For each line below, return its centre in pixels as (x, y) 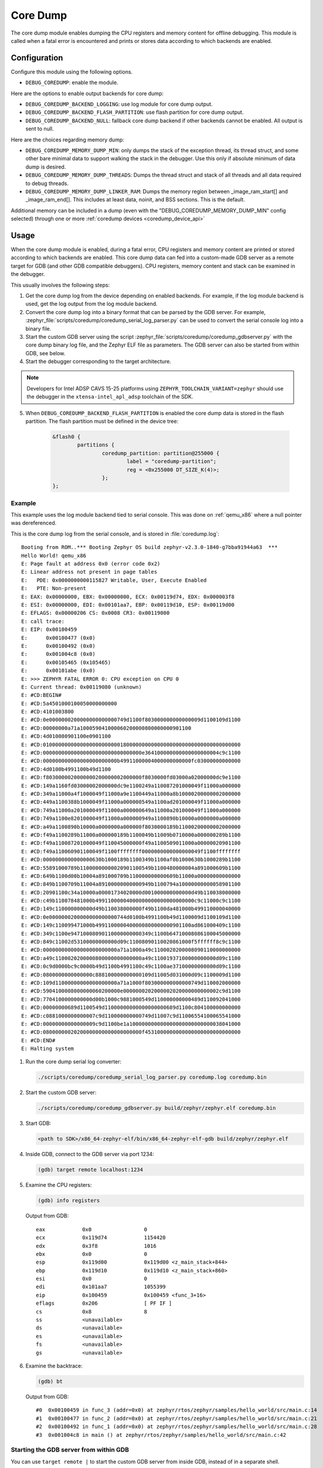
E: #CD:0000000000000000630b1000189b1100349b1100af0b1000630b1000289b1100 (131, 860)
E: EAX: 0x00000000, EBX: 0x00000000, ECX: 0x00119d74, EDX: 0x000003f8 (128, 597)
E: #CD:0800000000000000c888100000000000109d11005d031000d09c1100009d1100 (131, 974)
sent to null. (40, 129)
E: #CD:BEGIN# (41, 695)
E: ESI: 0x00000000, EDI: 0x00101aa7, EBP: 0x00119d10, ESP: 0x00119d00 (128, 605)
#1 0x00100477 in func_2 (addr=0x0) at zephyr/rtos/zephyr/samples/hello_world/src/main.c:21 (177, 1418)
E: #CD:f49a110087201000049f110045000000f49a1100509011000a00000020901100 (131, 843)
